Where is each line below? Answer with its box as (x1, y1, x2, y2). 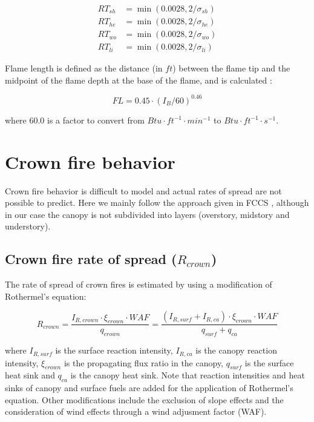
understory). (5, 220, 51, 232)
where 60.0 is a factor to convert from (5, 113, 145, 126)
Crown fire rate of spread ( (5, 249, 177, 268)
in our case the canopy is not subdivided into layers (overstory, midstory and (5, 208, 290, 220)
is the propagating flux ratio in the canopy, (64, 356, 223, 369)
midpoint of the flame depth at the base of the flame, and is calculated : (5, 73, 272, 86)
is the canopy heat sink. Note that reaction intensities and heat (70, 369, 306, 381)
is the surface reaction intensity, (55, 344, 173, 357)
